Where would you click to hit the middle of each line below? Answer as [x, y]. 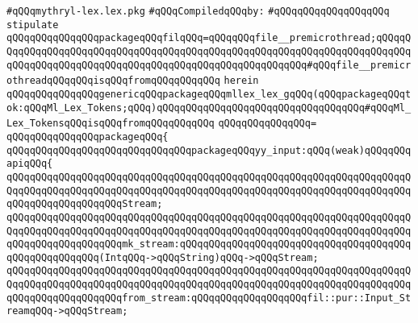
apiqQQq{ [30, 164]
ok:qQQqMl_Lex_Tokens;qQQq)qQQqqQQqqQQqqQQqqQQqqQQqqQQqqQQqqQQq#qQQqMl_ [209, 108]
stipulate [33, 25]
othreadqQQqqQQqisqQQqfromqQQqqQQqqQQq [113, 81]
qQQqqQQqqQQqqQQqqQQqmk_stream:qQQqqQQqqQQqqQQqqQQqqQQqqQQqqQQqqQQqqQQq [209, 244]
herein [241, 81]
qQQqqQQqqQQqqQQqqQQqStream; [85, 204]
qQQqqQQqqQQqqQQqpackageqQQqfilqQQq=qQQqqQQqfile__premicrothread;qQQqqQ [209, 38]
